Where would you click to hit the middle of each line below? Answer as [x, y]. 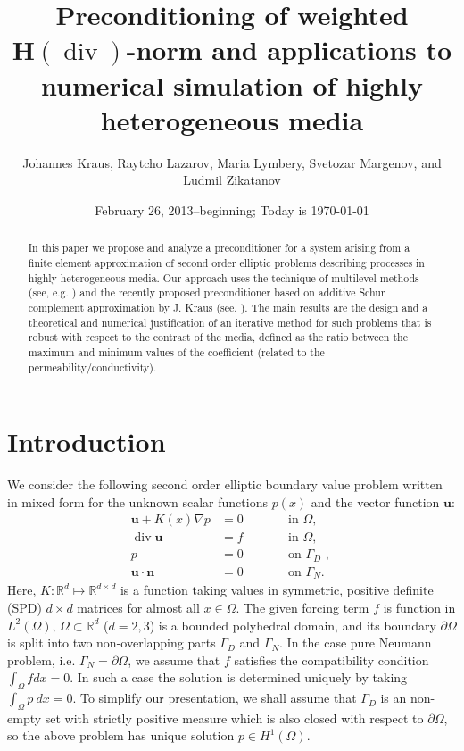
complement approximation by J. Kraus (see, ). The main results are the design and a [228, 307]
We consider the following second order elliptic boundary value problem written [225, 484]
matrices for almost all [138, 607]
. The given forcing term [302, 607]
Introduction [87, 442]
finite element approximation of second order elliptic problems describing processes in [226, 262]
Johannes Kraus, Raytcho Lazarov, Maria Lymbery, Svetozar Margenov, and [232, 162]
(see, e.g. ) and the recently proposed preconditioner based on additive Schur [207, 292]
